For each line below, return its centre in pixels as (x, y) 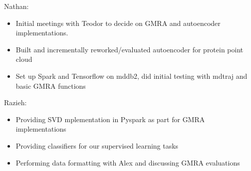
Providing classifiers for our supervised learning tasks (97, 145)
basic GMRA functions (51, 85)
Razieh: (15, 102)
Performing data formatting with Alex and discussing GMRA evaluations (128, 162)
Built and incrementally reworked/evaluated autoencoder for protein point (129, 49)
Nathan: (16, 6)
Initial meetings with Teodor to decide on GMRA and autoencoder (118, 23)
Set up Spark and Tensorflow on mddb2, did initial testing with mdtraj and (131, 76)
